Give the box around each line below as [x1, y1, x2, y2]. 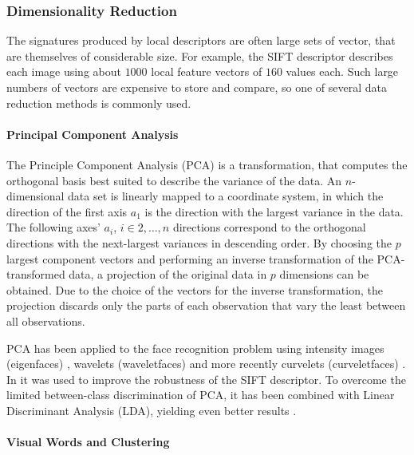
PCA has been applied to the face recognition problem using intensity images [6, 339, 384, 356]
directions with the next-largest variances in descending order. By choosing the [6, 234, 392, 251]
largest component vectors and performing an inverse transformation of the [6, 250, 373, 267]
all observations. [6, 312, 85, 329]
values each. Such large [286, 63, 399, 80]
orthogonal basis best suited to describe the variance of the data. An [6, 172, 342, 188]
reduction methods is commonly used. [6, 94, 191, 111]
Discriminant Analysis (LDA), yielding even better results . [6, 402, 297, 418]
